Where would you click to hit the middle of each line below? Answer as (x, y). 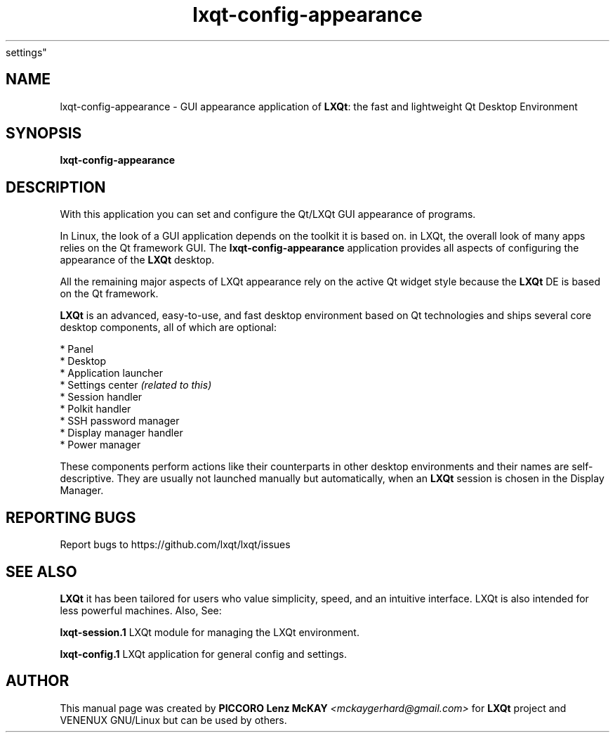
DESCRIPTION (56, 187)
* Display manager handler (121, 433)
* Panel (77, 349)
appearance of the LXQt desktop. (137, 260)
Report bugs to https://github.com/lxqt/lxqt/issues (175, 545)
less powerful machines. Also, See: (141, 610)
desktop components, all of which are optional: (168, 328)
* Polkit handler (95, 409)
